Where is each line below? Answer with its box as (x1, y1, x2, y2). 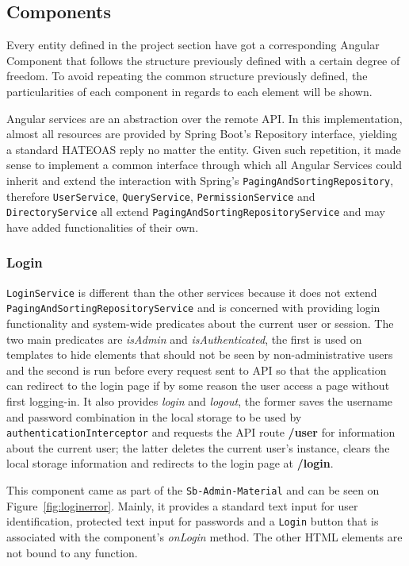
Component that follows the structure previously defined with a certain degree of (6, 52, 400, 68)
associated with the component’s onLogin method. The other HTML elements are (6, 528, 403, 545)
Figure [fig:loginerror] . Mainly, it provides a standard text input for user (6, 497, 358, 514)
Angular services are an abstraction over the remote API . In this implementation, (6, 110, 403, 126)
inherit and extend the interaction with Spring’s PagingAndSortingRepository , (6, 171, 394, 188)
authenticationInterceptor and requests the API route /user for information (6, 424, 396, 441)
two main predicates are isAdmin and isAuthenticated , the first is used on (6, 330, 362, 347)
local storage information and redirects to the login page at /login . (6, 455, 334, 472)
